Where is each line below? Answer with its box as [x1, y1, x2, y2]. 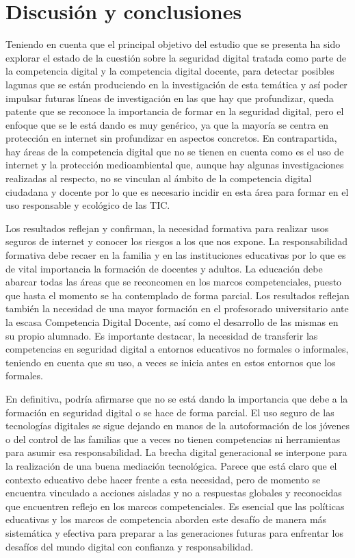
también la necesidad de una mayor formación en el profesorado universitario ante [5, 301, 349, 316]
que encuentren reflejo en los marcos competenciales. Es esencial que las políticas [5, 498, 345, 513]
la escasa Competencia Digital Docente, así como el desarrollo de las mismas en [5, 315, 339, 329]
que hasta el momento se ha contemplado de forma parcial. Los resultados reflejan [5, 288, 350, 302]
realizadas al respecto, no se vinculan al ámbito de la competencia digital [5, 171, 312, 186]
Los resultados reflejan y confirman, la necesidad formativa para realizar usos [5, 220, 329, 235]
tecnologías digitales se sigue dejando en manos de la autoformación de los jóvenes [5, 418, 350, 433]
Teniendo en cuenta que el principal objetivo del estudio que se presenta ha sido [5, 37, 341, 51]
